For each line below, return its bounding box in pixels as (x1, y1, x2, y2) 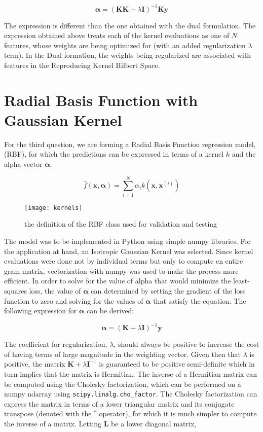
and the (232, 149, 256, 159)
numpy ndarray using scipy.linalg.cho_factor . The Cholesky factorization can (4, 388, 257, 399)
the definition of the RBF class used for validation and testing (24, 219, 217, 229)
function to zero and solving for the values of (4, 295, 143, 306)
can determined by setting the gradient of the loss (91, 285, 246, 296)
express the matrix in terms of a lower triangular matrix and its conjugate (4, 398, 235, 409)
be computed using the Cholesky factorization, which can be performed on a (4, 378, 241, 389)
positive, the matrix (4, 358, 65, 369)
